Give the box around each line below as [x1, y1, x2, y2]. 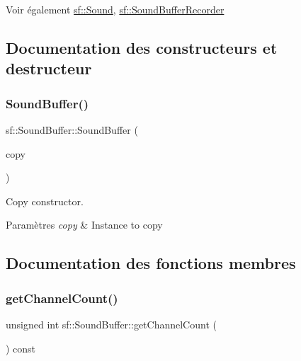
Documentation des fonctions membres [6, 252, 296, 274]
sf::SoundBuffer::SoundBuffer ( [6, 122, 138, 137]
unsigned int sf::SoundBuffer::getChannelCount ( [6, 316, 217, 331]
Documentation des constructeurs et [6, 36, 278, 58]
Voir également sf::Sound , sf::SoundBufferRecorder [6, 2, 225, 16]
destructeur [6, 57, 92, 79]
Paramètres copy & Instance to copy [6, 217, 163, 232]
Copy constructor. [6, 193, 84, 208]
